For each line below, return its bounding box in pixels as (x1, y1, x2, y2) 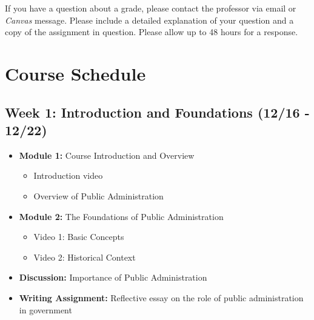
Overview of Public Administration (33, 189, 164, 202)
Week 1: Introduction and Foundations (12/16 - (5, 102, 310, 121)
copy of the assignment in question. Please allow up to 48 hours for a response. (5, 25, 298, 38)
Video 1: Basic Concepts (33, 230, 124, 243)
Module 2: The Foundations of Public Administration (19, 210, 224, 222)
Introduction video (33, 169, 103, 182)
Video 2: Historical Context (33, 250, 136, 263)
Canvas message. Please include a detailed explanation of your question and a (5, 13, 294, 26)
